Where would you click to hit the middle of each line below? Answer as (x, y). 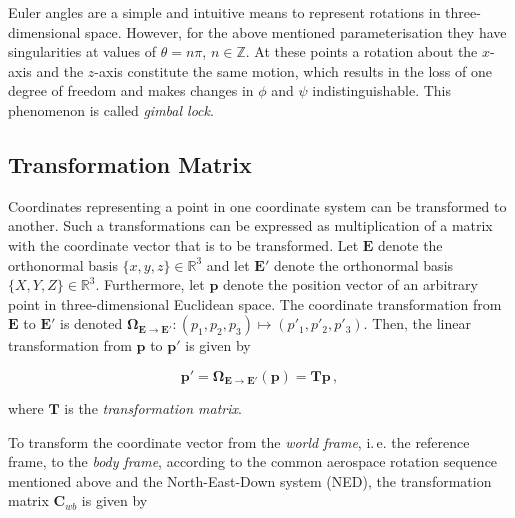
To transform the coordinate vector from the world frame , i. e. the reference (239, 441)
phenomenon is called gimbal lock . (111, 109)
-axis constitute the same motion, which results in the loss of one (293, 70)
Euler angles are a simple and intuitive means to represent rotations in (224, 12)
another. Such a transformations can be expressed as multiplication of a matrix (250, 225)
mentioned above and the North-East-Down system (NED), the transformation (250, 480)
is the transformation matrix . (153, 407)
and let (228, 264)
